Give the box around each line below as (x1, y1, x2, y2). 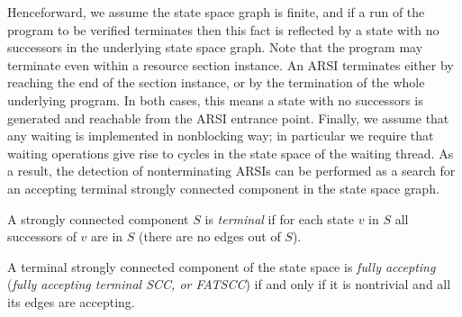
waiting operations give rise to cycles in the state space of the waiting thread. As (7, 143, 454, 162)
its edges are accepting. (7, 292, 135, 311)
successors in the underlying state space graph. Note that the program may (7, 38, 423, 57)
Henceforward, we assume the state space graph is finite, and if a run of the (7, 3, 425, 21)
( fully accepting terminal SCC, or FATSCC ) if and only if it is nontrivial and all (7, 275, 451, 294)
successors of (7, 227, 77, 246)
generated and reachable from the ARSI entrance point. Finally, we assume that (7, 108, 449, 127)
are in (91, 227, 123, 246)
